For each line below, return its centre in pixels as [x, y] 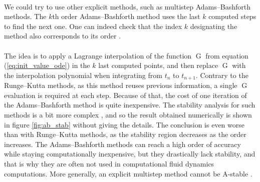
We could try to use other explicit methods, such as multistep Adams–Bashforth [127, 6]
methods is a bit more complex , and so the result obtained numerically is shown [128, 114]
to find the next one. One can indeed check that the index [93, 26]
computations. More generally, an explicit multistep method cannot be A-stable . [128, 173]
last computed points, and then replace [158, 65]
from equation [227, 55]
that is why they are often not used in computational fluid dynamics [109, 163]
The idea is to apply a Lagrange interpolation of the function [98, 55]
